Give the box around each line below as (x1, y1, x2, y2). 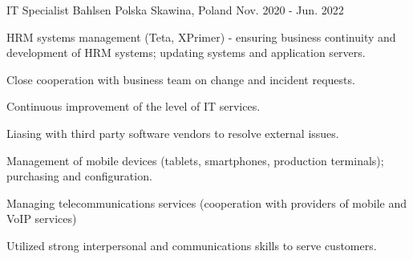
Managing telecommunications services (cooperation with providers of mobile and (6, 194, 407, 211)
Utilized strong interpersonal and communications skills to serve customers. (6, 237, 377, 253)
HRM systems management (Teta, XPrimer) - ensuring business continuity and (6, 28, 396, 45)
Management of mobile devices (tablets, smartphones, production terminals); (6, 152, 384, 168)
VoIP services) (6, 210, 77, 227)
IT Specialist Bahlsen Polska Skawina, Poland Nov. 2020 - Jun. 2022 (6, 2, 344, 18)
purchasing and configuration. (6, 168, 152, 184)
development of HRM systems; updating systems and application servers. (6, 44, 366, 61)
